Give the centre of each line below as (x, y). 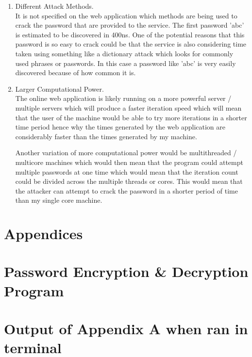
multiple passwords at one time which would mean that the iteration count (127, 171)
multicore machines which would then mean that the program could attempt (129, 162)
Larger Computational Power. (59, 89)
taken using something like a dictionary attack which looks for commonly (124, 53)
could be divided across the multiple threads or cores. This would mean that (129, 181)
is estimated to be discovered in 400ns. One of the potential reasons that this (130, 34)
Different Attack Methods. (54, 6)
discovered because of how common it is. (76, 73)
